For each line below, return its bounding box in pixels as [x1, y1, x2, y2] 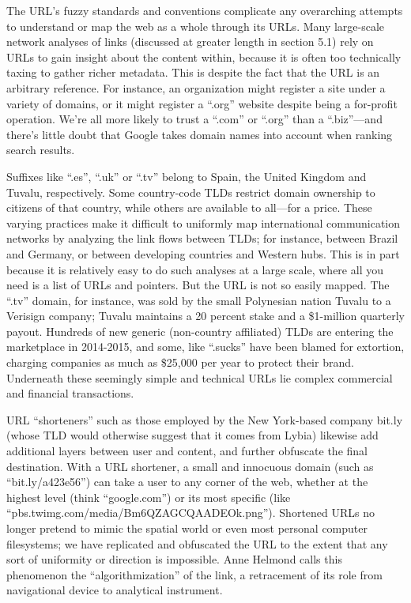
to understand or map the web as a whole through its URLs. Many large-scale [6, 17, 385, 34]
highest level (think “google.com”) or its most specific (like [6, 488, 291, 505]
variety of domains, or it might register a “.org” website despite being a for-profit [6, 95, 398, 111]
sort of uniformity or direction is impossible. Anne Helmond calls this [6, 551, 342, 567]
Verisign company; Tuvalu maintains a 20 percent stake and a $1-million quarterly [6, 307, 405, 324]
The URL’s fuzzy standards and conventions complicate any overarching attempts [6, 2, 403, 18]
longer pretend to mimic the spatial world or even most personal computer [6, 520, 368, 536]
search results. [6, 141, 75, 158]
